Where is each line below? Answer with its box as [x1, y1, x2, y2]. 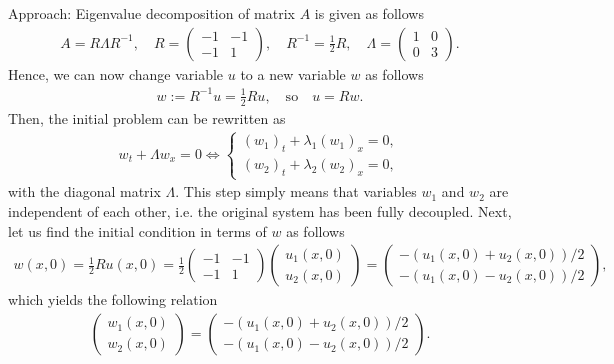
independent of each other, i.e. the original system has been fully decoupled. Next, [8, 200, 512, 221]
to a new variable [240, 63, 346, 84]
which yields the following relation [8, 289, 218, 310]
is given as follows [314, 3, 424, 23]
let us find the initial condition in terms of [8, 220, 267, 241]
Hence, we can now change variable [8, 63, 224, 84]
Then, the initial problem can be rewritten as [8, 107, 286, 128]
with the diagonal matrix [8, 181, 161, 202]
